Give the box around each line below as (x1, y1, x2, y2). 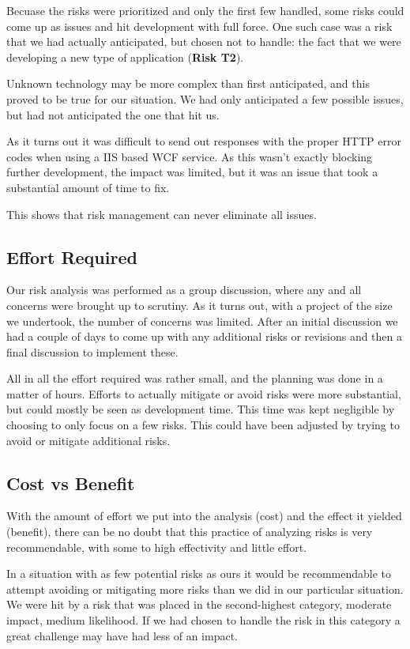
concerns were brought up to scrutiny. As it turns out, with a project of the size (6, 296, 393, 313)
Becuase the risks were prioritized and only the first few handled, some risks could (6, 2, 404, 18)
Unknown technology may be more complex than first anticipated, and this (6, 75, 370, 92)
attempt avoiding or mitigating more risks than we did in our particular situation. (6, 580, 404, 597)
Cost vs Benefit (6, 470, 135, 495)
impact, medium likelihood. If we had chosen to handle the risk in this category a (6, 612, 401, 628)
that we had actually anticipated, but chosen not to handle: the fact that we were (6, 33, 401, 50)
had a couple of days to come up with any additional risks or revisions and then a (6, 328, 403, 345)
